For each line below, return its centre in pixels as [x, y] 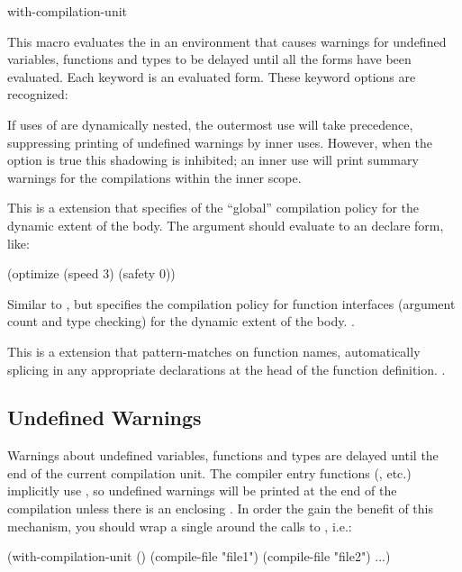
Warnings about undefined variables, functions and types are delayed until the [223, 455]
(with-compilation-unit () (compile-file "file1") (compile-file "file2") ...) [199, 556]
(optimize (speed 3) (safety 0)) [91, 273]
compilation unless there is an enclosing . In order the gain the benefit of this [221, 508]
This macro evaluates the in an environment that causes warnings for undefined [227, 41]
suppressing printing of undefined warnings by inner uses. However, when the [220, 142]
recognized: [38, 94]
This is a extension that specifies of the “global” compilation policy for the [213, 208]
